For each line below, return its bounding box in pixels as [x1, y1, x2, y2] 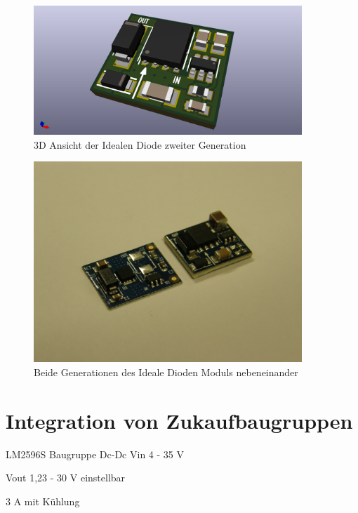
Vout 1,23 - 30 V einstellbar [6, 470, 126, 485]
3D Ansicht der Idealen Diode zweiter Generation [34, 137, 246, 152]
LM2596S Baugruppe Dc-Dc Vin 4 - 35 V [6, 446, 184, 461]
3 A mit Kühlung [6, 493, 80, 508]
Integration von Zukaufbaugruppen [6, 406, 353, 434]
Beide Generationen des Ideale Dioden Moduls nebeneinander [34, 365, 298, 380]
